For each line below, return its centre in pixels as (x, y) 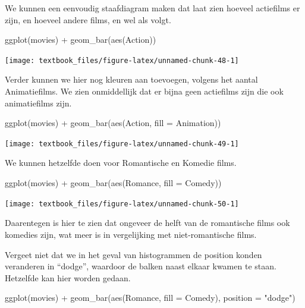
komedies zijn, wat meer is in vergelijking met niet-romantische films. (131, 234)
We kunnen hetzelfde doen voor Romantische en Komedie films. (121, 163)
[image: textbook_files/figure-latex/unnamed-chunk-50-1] (122, 204)
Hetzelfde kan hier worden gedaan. (68, 277)
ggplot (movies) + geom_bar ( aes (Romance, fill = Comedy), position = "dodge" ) (150, 298)
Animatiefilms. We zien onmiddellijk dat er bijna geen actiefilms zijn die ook (144, 91)
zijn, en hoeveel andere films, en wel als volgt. (88, 19)
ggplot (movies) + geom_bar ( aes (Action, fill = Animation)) (113, 123)
